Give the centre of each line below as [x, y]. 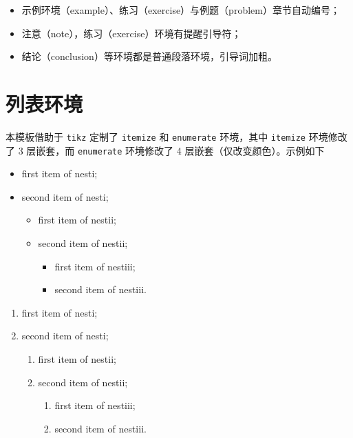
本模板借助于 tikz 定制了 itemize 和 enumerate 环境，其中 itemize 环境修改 [176, 136]
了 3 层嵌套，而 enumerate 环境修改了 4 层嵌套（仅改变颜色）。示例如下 [165, 150]
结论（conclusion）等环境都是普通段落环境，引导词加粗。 [149, 56]
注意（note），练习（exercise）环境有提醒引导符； [131, 33]
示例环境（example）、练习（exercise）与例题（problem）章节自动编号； [181, 10]
